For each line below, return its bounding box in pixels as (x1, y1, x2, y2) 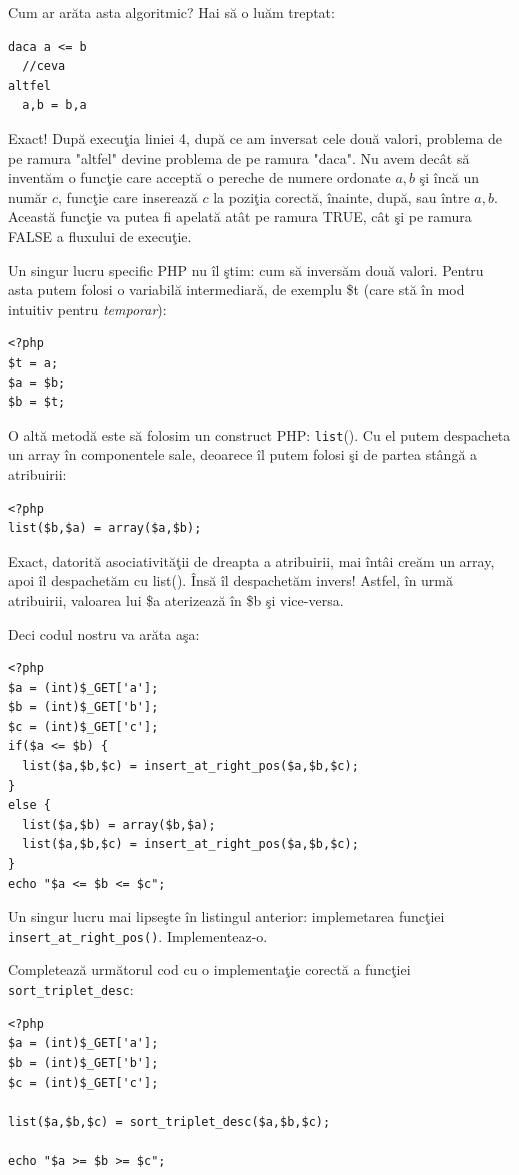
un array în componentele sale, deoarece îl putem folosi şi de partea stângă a (8, 444, 478, 465)
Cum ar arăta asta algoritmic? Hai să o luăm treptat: (8, 2, 335, 22)
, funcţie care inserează (58, 186, 198, 207)
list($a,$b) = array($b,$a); (22, 817, 216, 832)
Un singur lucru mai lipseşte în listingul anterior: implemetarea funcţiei (8, 906, 445, 927)
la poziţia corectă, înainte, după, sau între (213, 186, 470, 207)
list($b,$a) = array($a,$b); (8, 521, 202, 536)
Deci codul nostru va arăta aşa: (8, 623, 200, 644)
